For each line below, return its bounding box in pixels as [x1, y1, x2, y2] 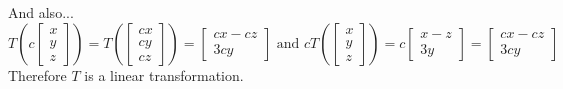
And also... [8, 2, 74, 22]
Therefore [8, 64, 67, 85]
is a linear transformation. [84, 64, 244, 85]
